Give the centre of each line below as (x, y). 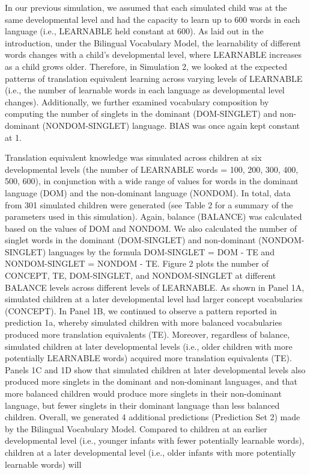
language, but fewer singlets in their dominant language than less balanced (142, 405)
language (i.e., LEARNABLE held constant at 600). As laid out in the (134, 31)
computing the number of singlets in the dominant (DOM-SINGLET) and (141, 113)
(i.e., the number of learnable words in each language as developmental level (145, 90)
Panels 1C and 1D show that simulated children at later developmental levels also (155, 369)
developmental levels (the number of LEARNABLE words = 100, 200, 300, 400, (152, 169)
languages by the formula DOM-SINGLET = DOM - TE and (161, 251)
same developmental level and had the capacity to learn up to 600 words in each (153, 19)
